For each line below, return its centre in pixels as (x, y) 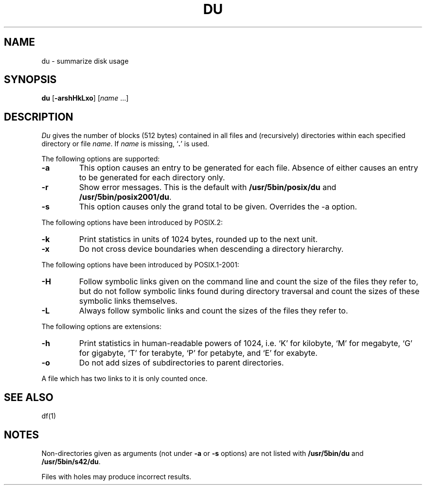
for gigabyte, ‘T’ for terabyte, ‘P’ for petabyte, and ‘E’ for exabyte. (198, 353)
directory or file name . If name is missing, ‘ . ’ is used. (125, 144)
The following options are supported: (101, 159)
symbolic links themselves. (128, 301)
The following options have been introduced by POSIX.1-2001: (140, 265)
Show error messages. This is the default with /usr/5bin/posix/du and (208, 187)
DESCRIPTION (39, 117)
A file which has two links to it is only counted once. (124, 379)
